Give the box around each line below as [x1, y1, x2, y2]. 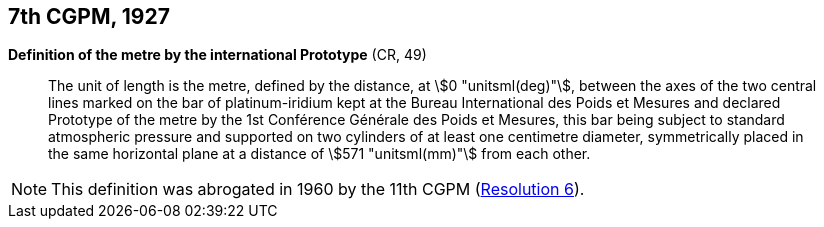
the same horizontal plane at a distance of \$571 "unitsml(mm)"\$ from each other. [48, 145, 591, 163]
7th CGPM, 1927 [8, 4, 170, 29]
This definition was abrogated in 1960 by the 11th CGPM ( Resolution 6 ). [51, 179, 585, 200]
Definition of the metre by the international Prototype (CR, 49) [8, 46, 427, 64]
